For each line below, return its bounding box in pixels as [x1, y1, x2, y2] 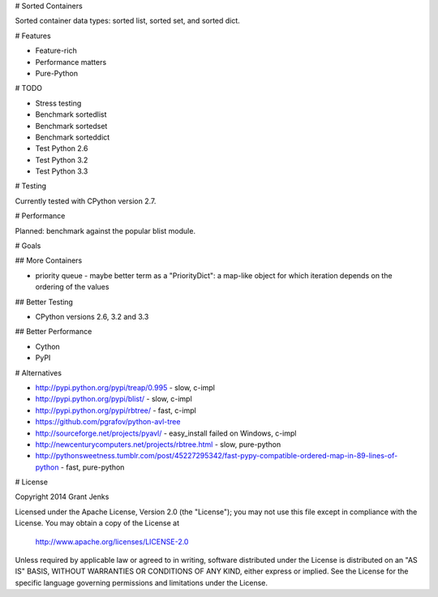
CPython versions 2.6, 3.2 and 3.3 [35, 311, 149, 321]
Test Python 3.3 [35, 166, 88, 176]
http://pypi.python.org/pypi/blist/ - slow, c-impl [35, 394, 192, 404]
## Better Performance [15, 327, 92, 337]
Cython [35, 341, 60, 351]
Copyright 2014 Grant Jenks [15, 492, 109, 502]
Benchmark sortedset [35, 121, 108, 131]
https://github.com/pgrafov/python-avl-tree [35, 417, 181, 427]
